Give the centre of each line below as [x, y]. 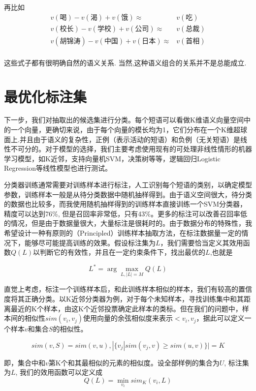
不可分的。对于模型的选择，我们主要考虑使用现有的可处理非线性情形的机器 [131, 149]
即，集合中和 [25, 362]
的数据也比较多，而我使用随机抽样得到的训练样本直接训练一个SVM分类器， [126, 204]
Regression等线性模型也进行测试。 [58, 168]
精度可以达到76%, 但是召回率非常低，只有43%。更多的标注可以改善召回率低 [126, 213]
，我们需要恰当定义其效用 [202, 242]
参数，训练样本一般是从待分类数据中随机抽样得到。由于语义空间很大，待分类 [128, 194]
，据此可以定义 [220, 318]
